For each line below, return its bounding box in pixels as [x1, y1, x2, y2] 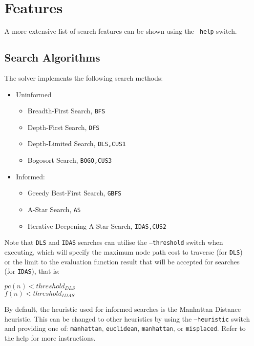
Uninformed [16, 89, 52, 99]
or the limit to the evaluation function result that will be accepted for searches [4, 256, 240, 266]
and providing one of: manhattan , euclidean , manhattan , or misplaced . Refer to [4, 323, 246, 333]
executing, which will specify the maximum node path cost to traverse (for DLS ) [4, 247, 243, 257]
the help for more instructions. [4, 332, 96, 343]
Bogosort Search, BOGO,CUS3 [27, 155, 112, 165]
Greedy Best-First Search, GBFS [27, 188, 122, 198]
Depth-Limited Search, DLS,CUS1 [27, 138, 126, 149]
